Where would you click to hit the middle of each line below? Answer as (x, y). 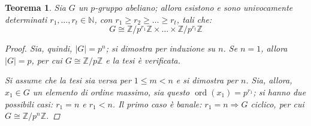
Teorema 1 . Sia (35, 7)
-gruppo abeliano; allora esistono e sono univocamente (194, 7)
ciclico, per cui (277, 103)
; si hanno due (280, 91)
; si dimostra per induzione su (161, 48)
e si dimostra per (207, 80)
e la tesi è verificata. (143, 60)
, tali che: (194, 19)
